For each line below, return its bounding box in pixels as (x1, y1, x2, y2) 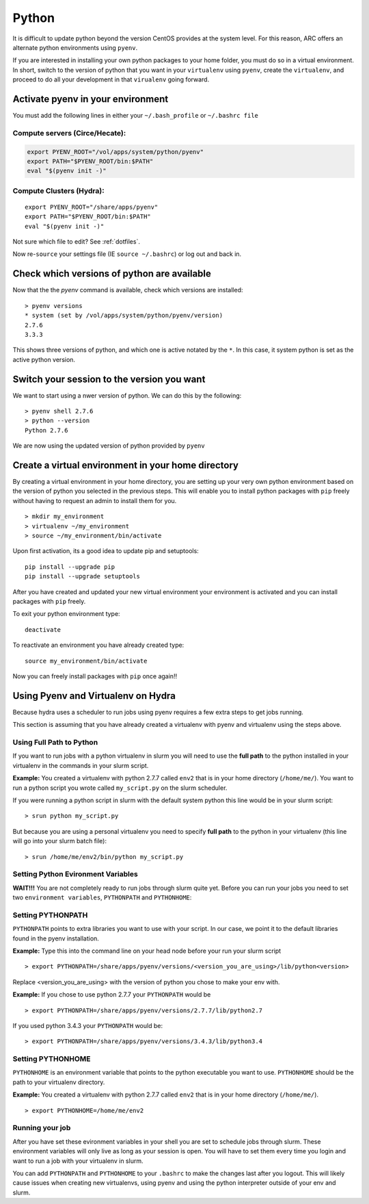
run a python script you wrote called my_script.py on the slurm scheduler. (12, 784, 228, 792)
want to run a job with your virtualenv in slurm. (12, 1157, 143, 1165)
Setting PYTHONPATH (12, 910, 88, 920)
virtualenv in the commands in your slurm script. (12, 761, 149, 769)
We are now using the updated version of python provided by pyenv (12, 441, 205, 450)
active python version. (12, 355, 75, 363)
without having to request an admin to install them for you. (12, 496, 177, 504)
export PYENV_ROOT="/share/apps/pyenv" (25, 203, 159, 211)
